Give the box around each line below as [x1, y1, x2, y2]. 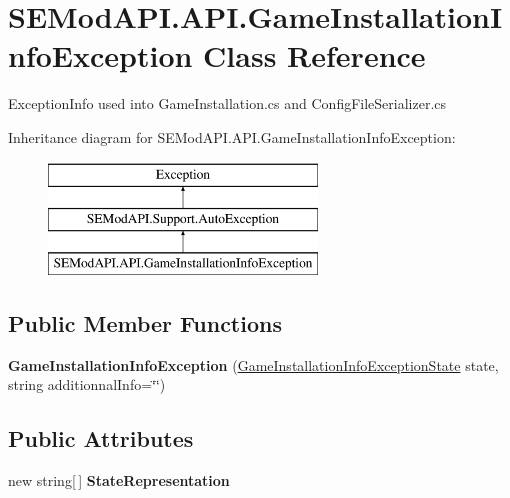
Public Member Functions [8, 307, 282, 338]
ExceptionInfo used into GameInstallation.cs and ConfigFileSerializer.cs [8, 93, 447, 114]
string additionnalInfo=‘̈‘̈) [8, 374, 166, 395]
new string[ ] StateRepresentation [8, 470, 230, 491]
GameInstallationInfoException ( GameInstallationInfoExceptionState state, [8, 354, 499, 375]
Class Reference [203, 35, 426, 76]
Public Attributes [8, 423, 194, 454]
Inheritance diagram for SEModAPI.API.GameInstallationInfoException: [8, 126, 456, 147]
